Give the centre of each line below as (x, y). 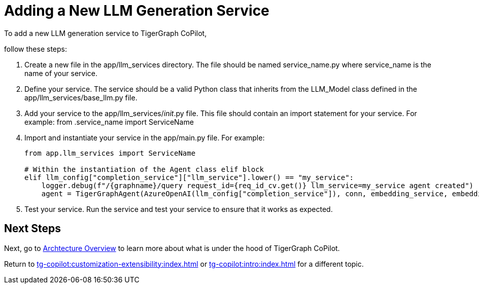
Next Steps (32, 229)
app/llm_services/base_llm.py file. (81, 97)
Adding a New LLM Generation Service (137, 11)
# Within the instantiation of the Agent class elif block (144, 169)
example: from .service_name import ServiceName (109, 122)
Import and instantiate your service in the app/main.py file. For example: (145, 137)
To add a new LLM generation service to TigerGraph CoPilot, (106, 33)
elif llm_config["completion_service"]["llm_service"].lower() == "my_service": (189, 177)
